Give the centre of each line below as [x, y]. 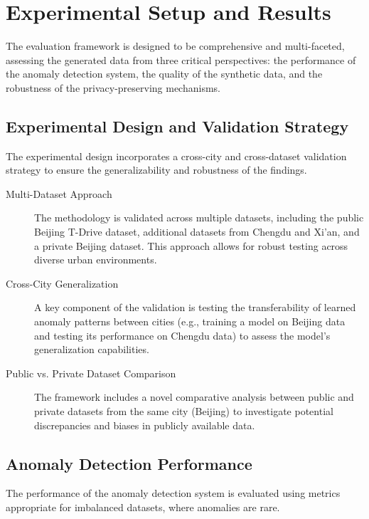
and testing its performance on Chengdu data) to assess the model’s [182, 335]
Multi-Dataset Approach [59, 193]
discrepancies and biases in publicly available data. [145, 425]
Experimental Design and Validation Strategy [177, 126]
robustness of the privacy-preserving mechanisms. [113, 87]
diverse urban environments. [96, 259]
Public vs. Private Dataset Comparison [91, 373]
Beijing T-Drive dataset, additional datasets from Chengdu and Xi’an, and [197, 232]
